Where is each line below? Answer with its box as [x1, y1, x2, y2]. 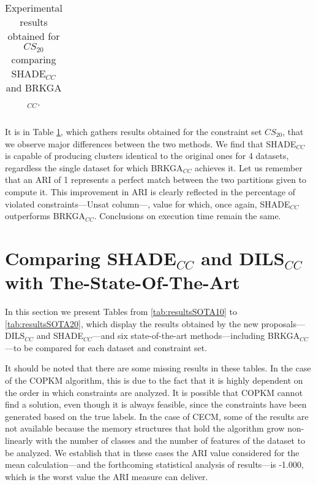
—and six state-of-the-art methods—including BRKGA [92, 329, 300, 342]
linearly [5, 433, 33, 446]
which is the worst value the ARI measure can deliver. [5, 470, 208, 483]
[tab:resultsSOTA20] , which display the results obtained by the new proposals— [5, 317, 305, 330]
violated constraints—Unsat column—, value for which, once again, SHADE [5, 197, 290, 210]
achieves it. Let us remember [195, 161, 303, 174]
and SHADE [36, 329, 84, 342]
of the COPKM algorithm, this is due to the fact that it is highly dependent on [5, 373, 303, 386]
